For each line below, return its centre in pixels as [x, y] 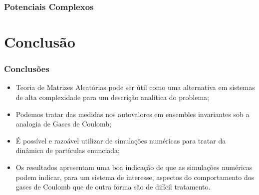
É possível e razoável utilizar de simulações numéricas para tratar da [121, 140]
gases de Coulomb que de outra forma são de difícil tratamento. [113, 187]
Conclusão [40, 42]
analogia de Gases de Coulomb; [63, 124]
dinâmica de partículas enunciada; [68, 150]
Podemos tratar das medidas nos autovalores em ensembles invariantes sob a [132, 114]
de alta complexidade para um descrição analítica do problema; [112, 97]
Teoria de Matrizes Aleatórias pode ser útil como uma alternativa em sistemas [135, 87]
